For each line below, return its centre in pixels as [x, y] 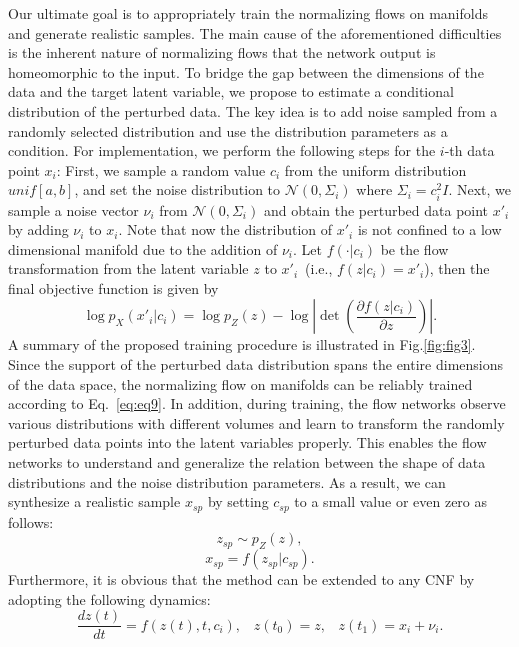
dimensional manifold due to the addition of [143, 248]
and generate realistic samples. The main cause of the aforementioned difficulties [255, 32]
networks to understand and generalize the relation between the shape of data [247, 462]
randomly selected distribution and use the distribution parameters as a [228, 130]
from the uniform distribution [375, 169]
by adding [38, 229]
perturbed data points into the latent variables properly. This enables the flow [247, 442]
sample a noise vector [73, 209]
